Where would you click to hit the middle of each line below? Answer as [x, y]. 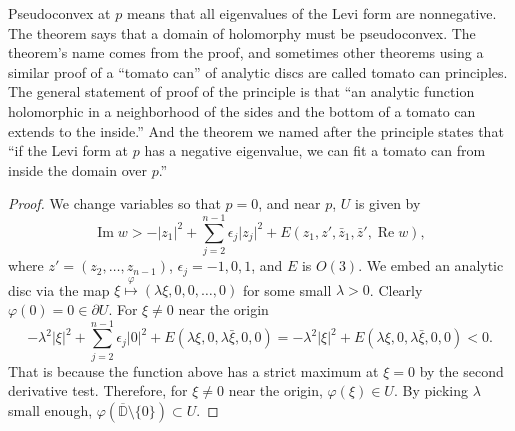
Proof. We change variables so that [114, 203]
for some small [287, 289]
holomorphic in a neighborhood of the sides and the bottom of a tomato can [242, 110]
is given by [387, 203]
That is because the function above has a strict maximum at [193, 370]
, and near [289, 203]
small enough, [50, 409]
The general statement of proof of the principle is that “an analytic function [241, 91]
